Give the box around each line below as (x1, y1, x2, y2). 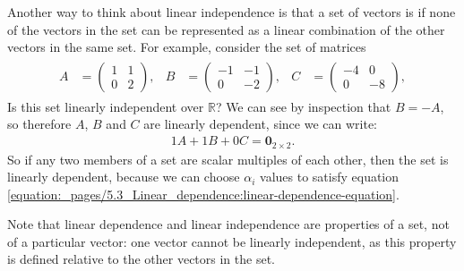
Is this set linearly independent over (7, 97, 204, 115)
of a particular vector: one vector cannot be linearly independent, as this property (7, 232, 457, 250)
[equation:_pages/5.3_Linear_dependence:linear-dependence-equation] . (7, 184, 400, 203)
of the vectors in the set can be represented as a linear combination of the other (7, 20, 445, 38)
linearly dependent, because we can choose (7, 167, 240, 186)
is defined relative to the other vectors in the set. (7, 250, 275, 268)
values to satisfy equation (260, 167, 400, 186)
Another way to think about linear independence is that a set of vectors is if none (7, 3, 456, 21)
